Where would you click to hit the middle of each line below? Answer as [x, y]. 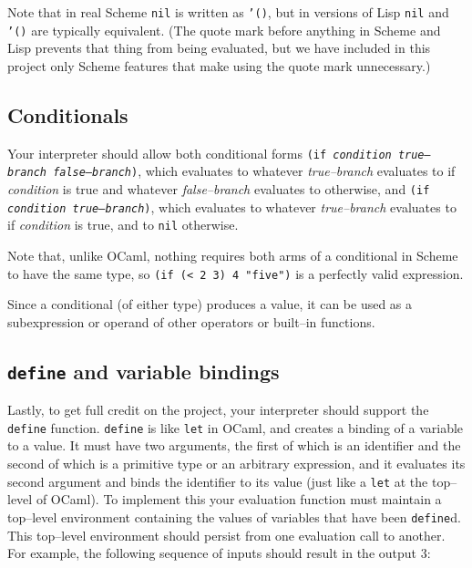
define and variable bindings [144, 371]
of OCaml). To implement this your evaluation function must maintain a [239, 499]
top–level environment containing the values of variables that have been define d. [234, 516]
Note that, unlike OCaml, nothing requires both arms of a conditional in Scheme [233, 255]
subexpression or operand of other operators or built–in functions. [191, 321]
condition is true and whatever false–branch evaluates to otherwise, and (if [219, 189]
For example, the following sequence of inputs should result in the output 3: [219, 553]
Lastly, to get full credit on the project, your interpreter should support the [218, 410]
